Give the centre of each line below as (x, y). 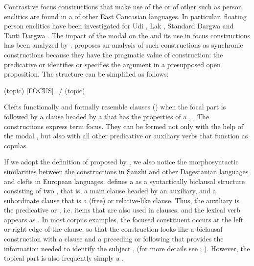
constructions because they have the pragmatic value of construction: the (114, 54)
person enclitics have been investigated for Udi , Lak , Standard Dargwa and (119, 26)
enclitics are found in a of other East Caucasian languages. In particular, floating (125, 16)
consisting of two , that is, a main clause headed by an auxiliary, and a (110, 191)
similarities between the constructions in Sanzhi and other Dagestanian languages (126, 171)
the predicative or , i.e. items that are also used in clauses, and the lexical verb (122, 210)
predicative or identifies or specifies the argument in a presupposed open (112, 64)
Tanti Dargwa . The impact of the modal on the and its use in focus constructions (127, 35)
